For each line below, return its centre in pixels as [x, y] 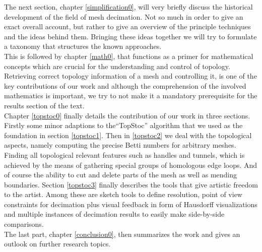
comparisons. [24, 224]
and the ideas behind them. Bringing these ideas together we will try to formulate [130, 36]
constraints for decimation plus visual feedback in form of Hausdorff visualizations [131, 204]
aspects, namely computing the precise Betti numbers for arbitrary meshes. [120, 145]
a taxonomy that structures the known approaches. [83, 46]
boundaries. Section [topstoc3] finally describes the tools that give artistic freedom [131, 184]
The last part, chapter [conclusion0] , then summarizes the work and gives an [122, 234]
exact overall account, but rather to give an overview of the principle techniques [127, 26]
